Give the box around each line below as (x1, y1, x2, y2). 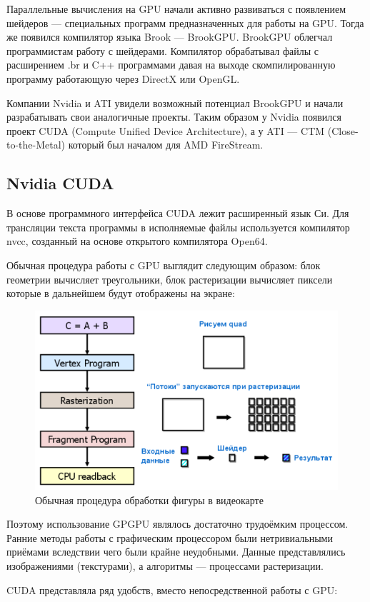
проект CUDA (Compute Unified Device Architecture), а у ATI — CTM (6, 123, 325, 138)
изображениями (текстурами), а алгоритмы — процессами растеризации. (6, 558, 324, 573)
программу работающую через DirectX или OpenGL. (6, 71, 240, 86)
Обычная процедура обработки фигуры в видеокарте (35, 492, 264, 507)
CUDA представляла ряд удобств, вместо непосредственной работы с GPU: (6, 582, 338, 597)
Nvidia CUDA (6, 172, 114, 194)
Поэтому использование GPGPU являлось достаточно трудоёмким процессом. (6, 516, 349, 531)
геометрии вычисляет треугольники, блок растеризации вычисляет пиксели (6, 271, 333, 286)
